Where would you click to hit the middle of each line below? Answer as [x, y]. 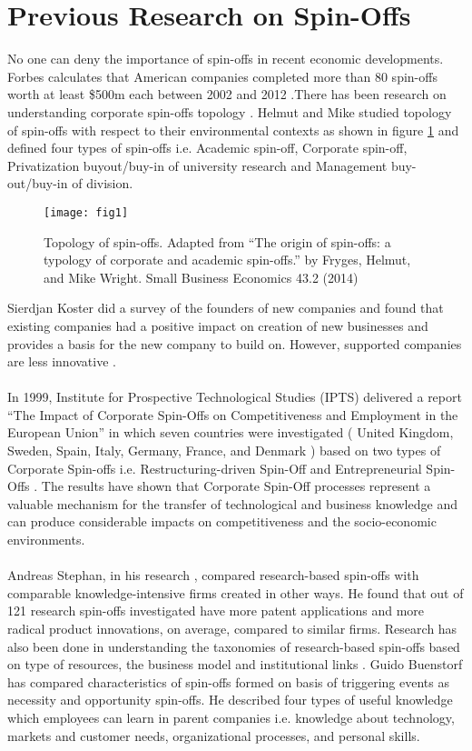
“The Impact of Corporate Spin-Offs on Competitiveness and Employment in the [233, 414]
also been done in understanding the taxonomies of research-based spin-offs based [234, 646]
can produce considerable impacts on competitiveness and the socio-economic [222, 521]
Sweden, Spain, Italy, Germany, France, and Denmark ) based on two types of [224, 451]
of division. [103, 183]
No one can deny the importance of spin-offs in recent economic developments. [226, 59]
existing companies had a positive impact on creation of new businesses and [218, 325]
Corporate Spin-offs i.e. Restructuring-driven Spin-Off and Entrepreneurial [215, 468]
